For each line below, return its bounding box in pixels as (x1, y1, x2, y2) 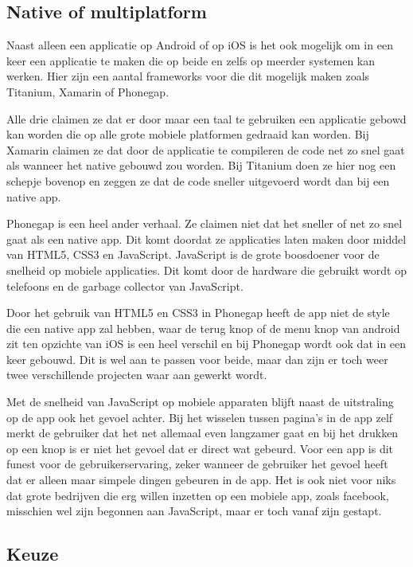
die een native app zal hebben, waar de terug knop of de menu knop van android (6, 319, 400, 336)
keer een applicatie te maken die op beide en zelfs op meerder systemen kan (6, 52, 376, 68)
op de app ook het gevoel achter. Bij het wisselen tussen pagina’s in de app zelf (6, 409, 393, 425)
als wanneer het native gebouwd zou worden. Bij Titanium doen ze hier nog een (6, 157, 396, 174)
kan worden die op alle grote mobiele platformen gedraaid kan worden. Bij (6, 126, 369, 143)
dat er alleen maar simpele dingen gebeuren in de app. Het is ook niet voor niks (6, 471, 396, 488)
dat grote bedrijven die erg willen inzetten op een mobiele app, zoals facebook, (6, 487, 389, 503)
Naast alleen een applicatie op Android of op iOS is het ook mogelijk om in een (6, 37, 393, 53)
